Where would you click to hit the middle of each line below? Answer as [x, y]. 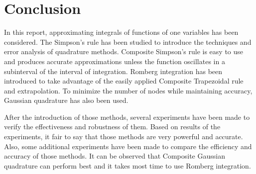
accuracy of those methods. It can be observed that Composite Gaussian [115, 156]
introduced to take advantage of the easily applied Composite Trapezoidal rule [124, 81]
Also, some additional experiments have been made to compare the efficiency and [128, 146]
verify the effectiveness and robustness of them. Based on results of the [112, 127]
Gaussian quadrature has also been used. [66, 100]
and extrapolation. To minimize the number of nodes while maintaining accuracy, [128, 90]
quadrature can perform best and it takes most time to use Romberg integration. [128, 165]
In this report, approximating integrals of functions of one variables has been [121, 32]
